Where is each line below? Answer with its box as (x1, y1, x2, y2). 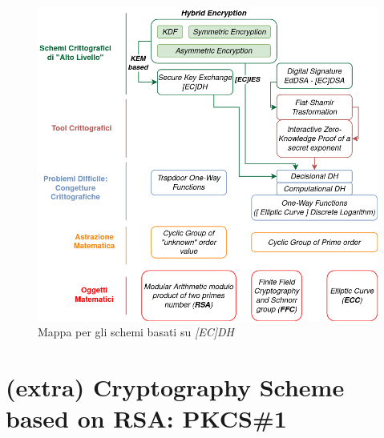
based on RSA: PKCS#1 (6, 402, 287, 435)
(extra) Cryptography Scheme (6, 371, 345, 404)
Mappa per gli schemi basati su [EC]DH (38, 323, 234, 340)
